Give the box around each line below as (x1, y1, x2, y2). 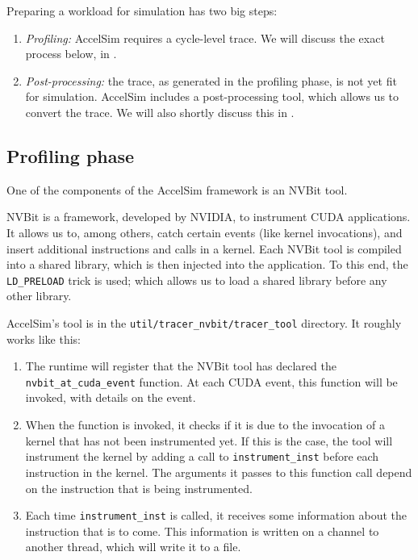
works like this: (6, 330, 81, 347)
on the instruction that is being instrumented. (25, 479, 253, 496)
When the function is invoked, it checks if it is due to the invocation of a (25, 416, 385, 433)
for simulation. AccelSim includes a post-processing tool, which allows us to (25, 88, 399, 105)
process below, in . (25, 45, 117, 62)
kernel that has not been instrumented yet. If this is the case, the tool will (25, 432, 393, 449)
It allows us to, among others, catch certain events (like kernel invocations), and (6, 224, 403, 240)
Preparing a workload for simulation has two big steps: (6, 2, 278, 19)
